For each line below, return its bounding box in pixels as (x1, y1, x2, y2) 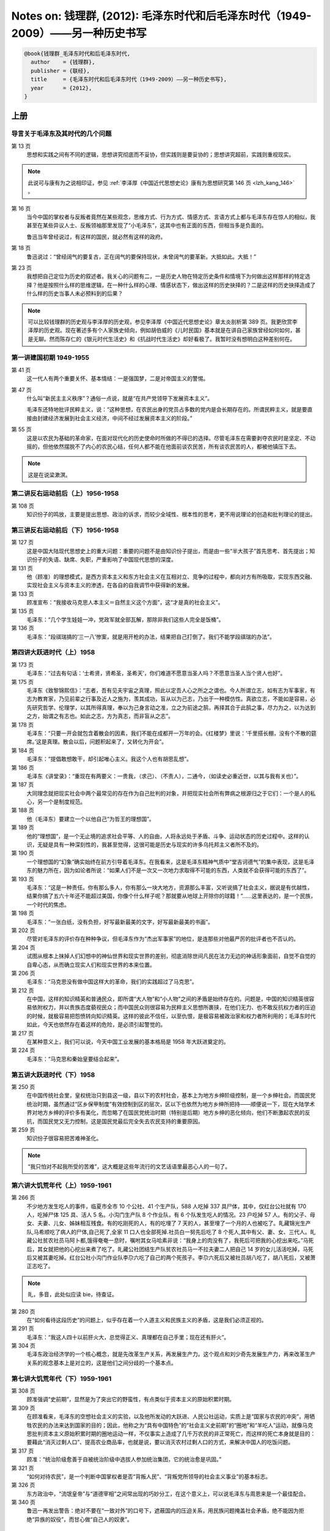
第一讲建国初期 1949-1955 (11, 353, 90, 362)
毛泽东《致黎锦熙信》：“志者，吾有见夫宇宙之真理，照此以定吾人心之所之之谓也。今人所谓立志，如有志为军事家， (26, 687, 310, 694)
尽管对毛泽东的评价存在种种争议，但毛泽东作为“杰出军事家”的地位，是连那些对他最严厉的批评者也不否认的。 (26, 935, 299, 942)
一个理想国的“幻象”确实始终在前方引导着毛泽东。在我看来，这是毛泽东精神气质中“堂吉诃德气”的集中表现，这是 (26, 858, 304, 865)
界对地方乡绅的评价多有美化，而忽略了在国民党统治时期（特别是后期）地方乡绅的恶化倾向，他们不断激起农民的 (26, 1109, 305, 1116)
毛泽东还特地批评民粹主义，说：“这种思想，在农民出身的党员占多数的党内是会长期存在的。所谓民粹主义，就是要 (26, 406, 308, 413)
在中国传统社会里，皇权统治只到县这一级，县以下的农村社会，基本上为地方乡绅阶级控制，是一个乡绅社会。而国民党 (26, 1092, 316, 1099)
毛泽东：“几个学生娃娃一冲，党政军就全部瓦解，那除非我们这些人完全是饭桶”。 (26, 615, 224, 623)
